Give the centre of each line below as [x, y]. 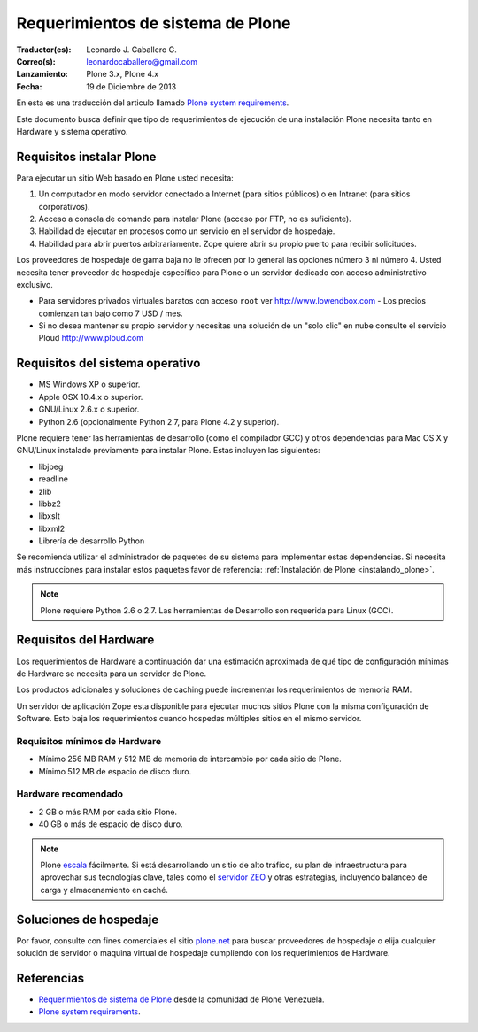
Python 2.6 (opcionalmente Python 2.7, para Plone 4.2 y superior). [159, 421]
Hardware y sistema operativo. [72, 131]
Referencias [50, 978]
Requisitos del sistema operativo [108, 363]
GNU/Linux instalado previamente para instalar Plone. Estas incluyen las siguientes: [168, 451]
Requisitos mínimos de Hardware [89, 741]
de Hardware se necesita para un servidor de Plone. [112, 674]
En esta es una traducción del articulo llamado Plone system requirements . [153, 103]
